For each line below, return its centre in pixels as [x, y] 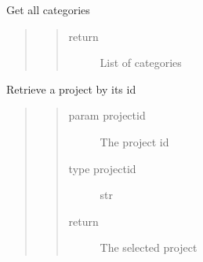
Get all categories [48, 9]
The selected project [149, 247]
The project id [134, 141]
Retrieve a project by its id [71, 89]
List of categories [141, 63]
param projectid [107, 115]
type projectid [102, 168]
